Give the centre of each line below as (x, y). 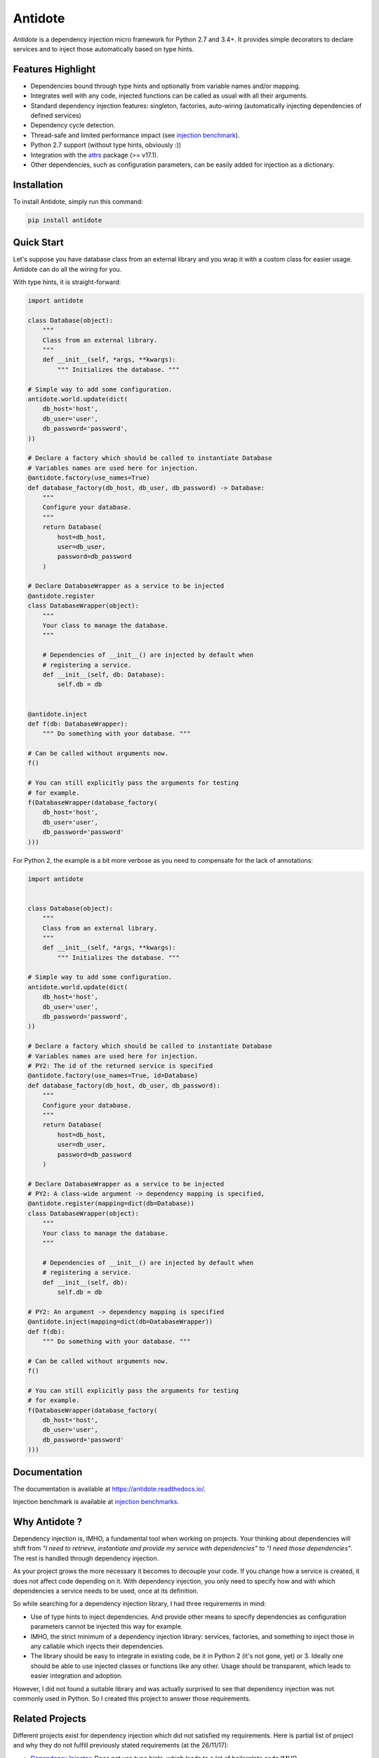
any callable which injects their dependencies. (98, 1646)
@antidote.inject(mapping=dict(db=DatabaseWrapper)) (120, 1322)
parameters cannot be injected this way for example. (107, 1627)
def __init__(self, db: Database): (104, 674)
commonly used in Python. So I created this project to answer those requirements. (132, 1698)
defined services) (56, 115)
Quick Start (38, 243)
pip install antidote (65, 220)
